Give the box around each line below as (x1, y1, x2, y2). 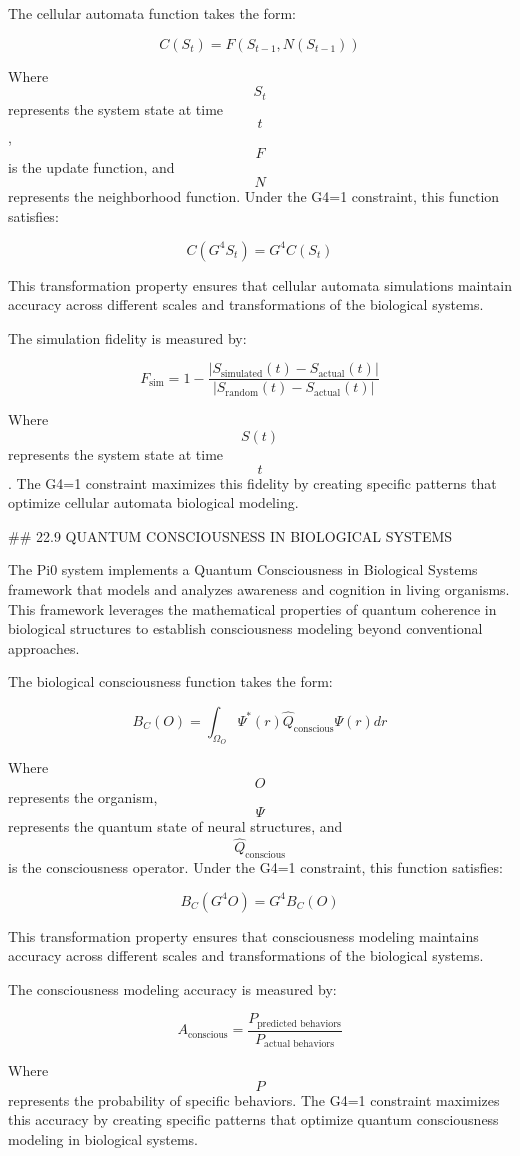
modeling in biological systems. (8, 1129, 199, 1150)
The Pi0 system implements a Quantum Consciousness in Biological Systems (8, 559, 478, 580)
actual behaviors (263, 1039, 335, 1050)
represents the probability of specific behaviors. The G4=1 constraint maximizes (8, 1089, 500, 1110)
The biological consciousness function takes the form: (8, 671, 333, 692)
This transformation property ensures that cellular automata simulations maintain (8, 274, 512, 295)
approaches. (8, 637, 80, 658)
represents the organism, (8, 786, 158, 807)
